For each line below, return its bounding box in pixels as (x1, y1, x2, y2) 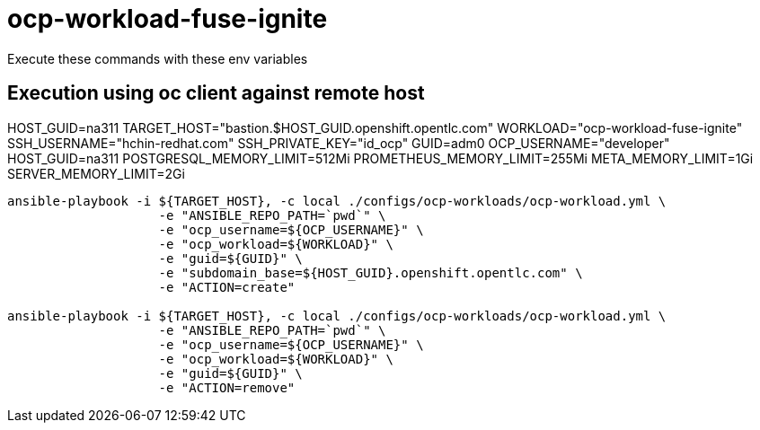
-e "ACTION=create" (158, 279, 296, 294)
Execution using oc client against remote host (7, 82, 425, 105)
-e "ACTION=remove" (158, 380, 296, 395)
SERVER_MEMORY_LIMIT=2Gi (7, 165, 185, 181)
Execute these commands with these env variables (7, 50, 308, 66)
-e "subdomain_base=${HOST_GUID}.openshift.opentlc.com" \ (158, 265, 583, 280)
